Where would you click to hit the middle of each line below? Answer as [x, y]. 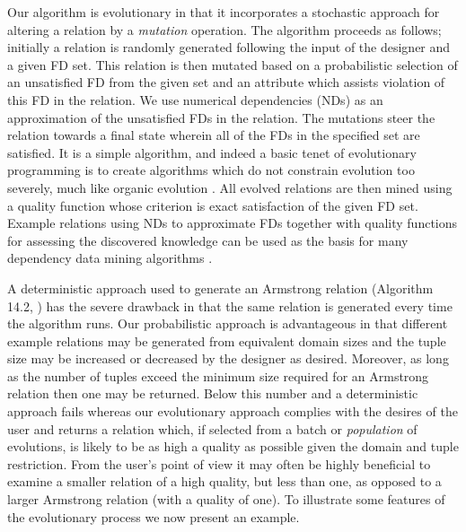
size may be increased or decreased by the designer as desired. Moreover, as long [228, 358]
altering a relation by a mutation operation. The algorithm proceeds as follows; [224, 29]
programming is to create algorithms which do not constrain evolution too [211, 170]
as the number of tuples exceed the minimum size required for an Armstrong [218, 375]
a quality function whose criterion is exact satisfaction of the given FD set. [213, 205]
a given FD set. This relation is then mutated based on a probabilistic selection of [233, 64]
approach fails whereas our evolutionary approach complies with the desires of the [233, 411]
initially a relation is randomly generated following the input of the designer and [229, 47]
